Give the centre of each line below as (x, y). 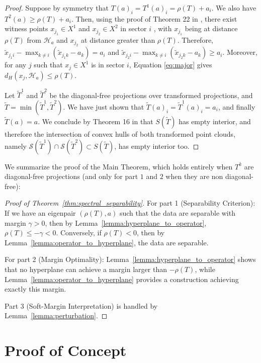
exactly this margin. (35, 289)
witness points (26, 28)
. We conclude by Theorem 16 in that (96, 121)
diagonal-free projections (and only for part (71, 176)
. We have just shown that (104, 106)
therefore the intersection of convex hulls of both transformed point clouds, (120, 133)
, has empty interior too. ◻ (157, 146)
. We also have (234, 8)
